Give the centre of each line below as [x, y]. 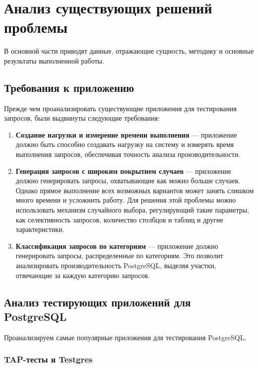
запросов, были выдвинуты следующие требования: [82, 118]
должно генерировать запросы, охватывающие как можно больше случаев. [128, 181]
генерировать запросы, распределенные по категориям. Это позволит [119, 256]
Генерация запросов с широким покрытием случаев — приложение [123, 171]
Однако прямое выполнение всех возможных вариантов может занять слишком [135, 190]
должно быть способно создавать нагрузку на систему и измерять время [125, 144]
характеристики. [40, 229]
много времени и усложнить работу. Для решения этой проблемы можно [126, 200]
